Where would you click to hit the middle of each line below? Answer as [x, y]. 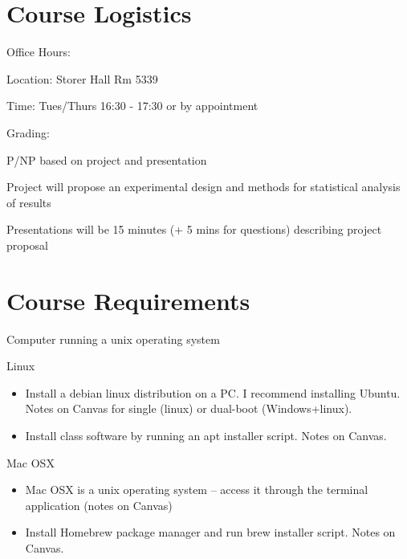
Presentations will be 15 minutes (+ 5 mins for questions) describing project [194, 229]
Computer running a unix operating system [113, 339]
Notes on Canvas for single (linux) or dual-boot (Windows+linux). [189, 408]
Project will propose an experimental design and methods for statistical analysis [203, 187]
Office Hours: [39, 52]
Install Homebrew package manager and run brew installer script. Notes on [210, 532]
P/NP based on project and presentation [107, 159]
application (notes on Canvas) [99, 505]
